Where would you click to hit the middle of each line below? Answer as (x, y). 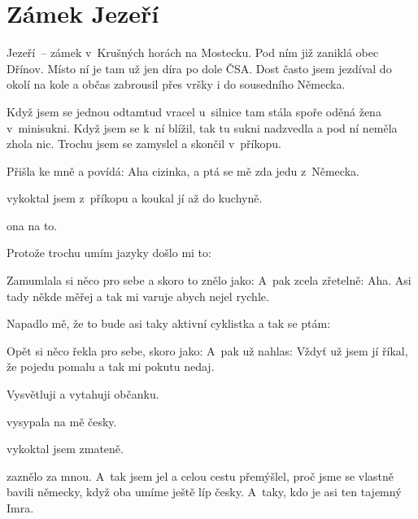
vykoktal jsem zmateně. (65, 449)
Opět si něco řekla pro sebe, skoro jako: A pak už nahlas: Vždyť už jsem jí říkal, (207, 350)
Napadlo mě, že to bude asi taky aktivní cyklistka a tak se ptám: (169, 323)
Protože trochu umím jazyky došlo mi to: (109, 253)
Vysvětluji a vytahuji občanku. (83, 394)
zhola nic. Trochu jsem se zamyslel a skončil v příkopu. (144, 144)
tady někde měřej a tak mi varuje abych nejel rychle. (138, 296)
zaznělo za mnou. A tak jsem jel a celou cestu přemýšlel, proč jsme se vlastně (200, 475)
